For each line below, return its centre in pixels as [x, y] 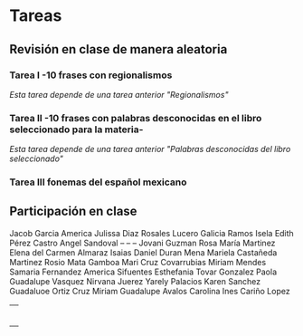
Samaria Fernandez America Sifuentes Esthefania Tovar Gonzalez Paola [143, 272]
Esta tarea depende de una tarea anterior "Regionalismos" [119, 94]
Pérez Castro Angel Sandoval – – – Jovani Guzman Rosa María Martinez [142, 243]
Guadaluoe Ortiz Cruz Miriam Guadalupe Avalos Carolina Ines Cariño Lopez [150, 291]
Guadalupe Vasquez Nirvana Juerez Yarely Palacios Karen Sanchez [135, 281]
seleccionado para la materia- [76, 130]
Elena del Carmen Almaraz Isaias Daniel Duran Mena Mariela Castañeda [143, 252]
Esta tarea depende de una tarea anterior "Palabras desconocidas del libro [150, 149]
